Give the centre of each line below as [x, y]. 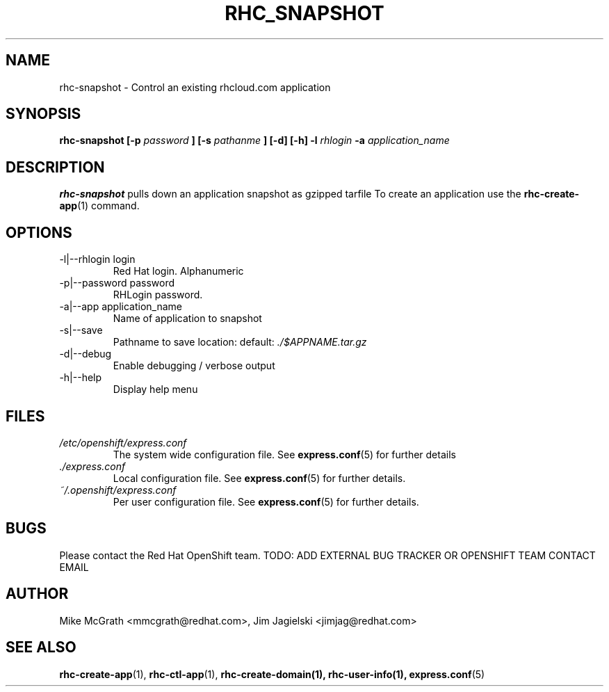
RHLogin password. [158, 295]
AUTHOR [37, 594]
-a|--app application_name [121, 307]
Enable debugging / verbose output [194, 366]
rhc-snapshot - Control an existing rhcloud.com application [195, 87]
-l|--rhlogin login [97, 259]
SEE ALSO [41, 647]
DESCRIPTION [55, 167]
